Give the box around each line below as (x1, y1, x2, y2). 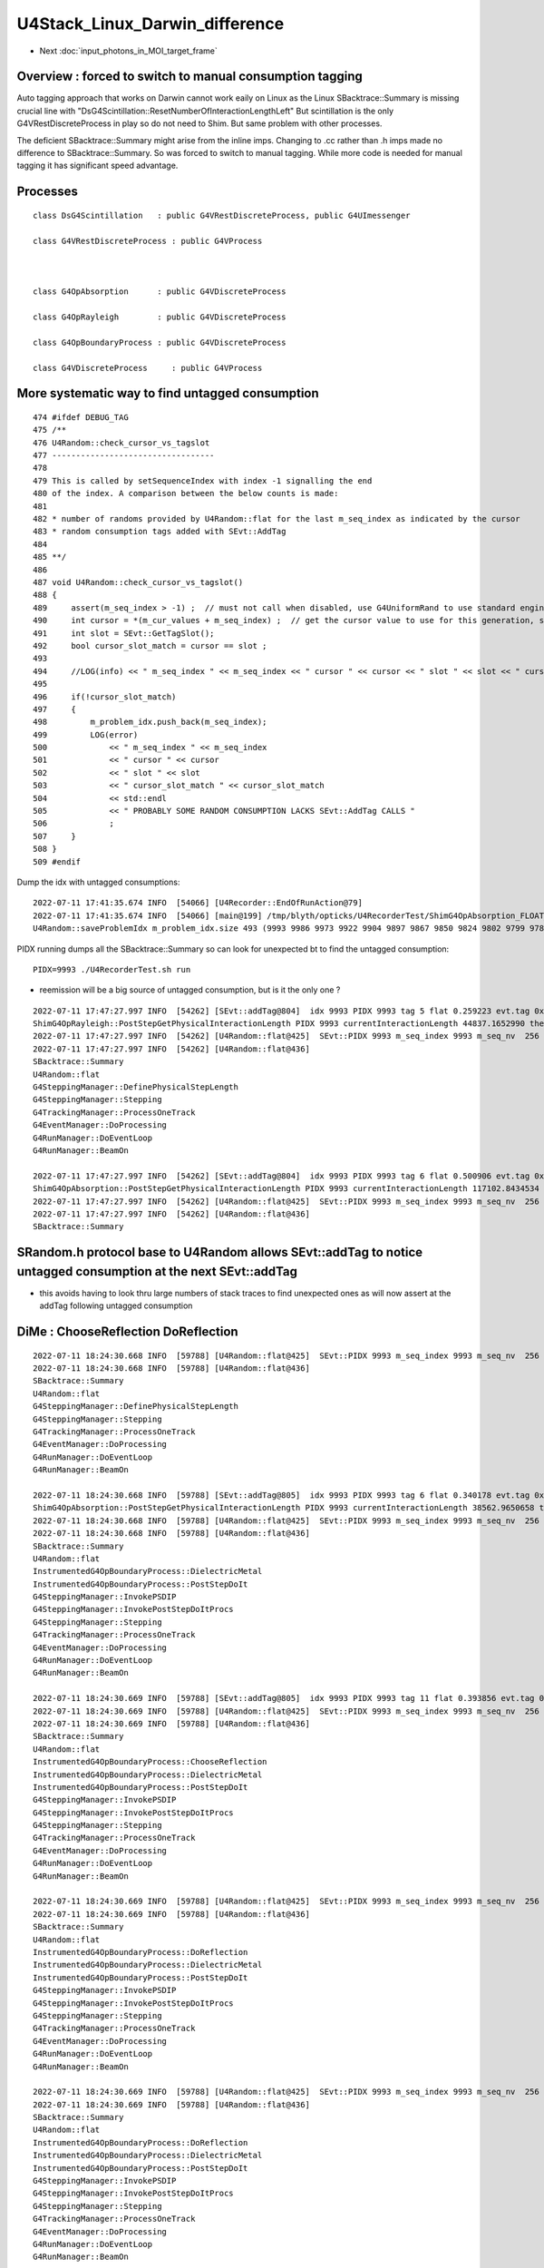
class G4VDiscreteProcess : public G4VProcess (33, 363, 263, 373)
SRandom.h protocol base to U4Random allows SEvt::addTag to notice (16, 1245, 423, 1260)
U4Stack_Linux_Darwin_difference (16, 14, 285, 34)
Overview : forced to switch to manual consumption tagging (16, 69, 363, 84)
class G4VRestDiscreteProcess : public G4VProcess (33, 236, 263, 246)
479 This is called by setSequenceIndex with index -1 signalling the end (33, 475, 373, 485)
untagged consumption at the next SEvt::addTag (16, 1264, 298, 1279)
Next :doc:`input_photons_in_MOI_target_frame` (39, 45, 218, 56)
